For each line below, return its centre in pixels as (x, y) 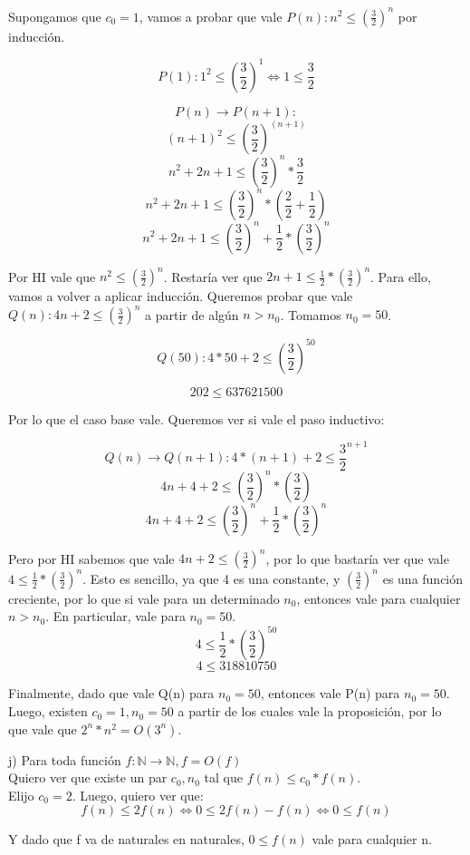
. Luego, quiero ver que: (138, 795)
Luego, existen (48, 711)
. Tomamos (311, 314)
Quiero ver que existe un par (88, 777)
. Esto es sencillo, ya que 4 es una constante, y (211, 578)
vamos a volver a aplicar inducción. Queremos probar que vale (181, 296)
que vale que (43, 729)
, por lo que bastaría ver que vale (357, 558)
